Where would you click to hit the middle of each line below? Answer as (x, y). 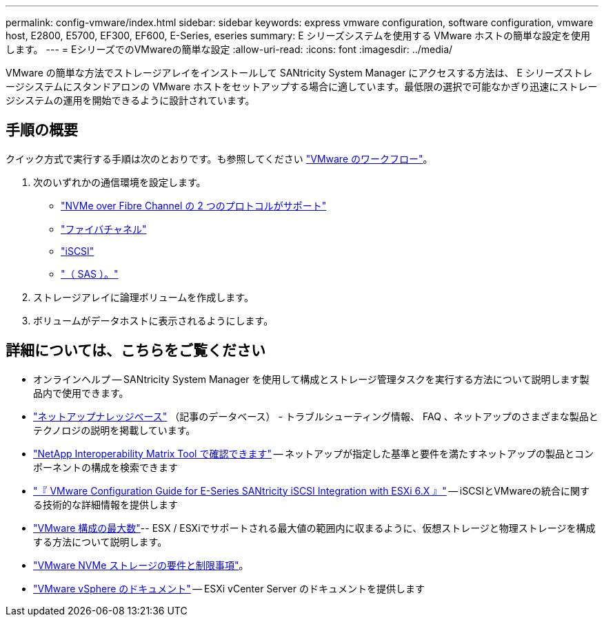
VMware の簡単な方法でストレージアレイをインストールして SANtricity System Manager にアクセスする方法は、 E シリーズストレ (299, 73)
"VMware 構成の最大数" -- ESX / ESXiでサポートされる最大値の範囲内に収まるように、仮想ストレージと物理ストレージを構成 (314, 528)
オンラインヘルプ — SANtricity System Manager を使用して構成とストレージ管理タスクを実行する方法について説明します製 (311, 379)
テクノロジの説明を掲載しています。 (114, 430)
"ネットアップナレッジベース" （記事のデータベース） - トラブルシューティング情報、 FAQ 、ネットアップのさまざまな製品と (316, 416)
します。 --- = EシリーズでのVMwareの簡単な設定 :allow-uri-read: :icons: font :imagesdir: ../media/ (229, 49)
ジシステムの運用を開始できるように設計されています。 (130, 100)
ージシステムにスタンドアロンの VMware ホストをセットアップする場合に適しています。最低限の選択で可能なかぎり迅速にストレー (302, 86)
